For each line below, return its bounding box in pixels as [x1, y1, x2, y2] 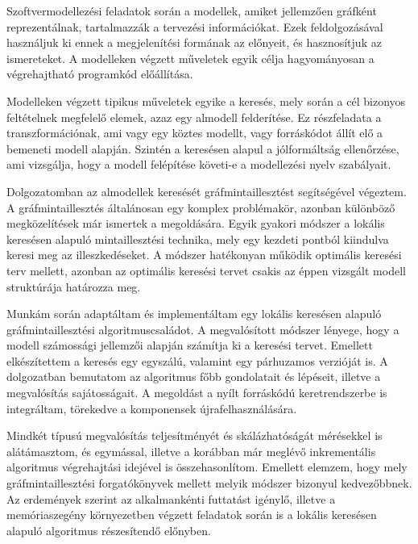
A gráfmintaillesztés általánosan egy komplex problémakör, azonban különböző [6, 199, 395, 216]
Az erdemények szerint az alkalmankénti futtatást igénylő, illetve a [6, 490, 336, 507]
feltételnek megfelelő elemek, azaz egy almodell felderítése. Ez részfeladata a [6, 108, 382, 125]
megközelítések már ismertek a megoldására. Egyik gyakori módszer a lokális [6, 215, 385, 232]
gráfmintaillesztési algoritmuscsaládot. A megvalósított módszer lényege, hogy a [6, 320, 399, 337]
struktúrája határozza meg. [6, 278, 141, 295]
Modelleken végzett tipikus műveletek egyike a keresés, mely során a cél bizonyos [6, 92, 406, 109]
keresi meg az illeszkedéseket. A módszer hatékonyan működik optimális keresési [6, 246, 402, 263]
